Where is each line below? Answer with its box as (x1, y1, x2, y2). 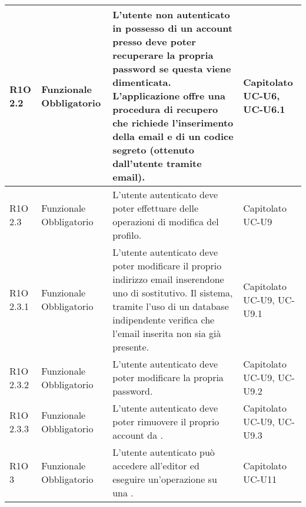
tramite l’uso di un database (112, 299, 229, 313)
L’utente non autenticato (112, 8, 230, 21)
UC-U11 (243, 472, 277, 486)
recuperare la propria (112, 48, 214, 62)
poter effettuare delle (112, 201, 199, 215)
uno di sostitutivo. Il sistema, (112, 286, 233, 299)
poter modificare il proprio (112, 259, 222, 272)
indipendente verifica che (112, 313, 215, 326)
